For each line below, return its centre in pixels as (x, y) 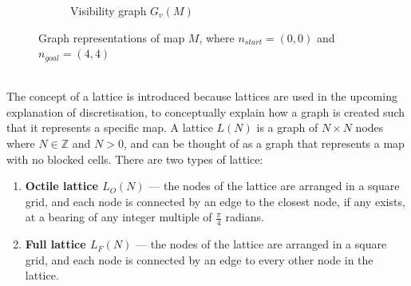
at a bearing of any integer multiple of (119, 217)
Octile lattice (61, 186)
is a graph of (287, 127)
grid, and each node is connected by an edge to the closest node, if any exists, (215, 201)
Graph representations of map (112, 37)
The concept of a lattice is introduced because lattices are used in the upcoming (202, 96)
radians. (245, 217)
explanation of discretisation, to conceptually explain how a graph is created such (205, 111)
